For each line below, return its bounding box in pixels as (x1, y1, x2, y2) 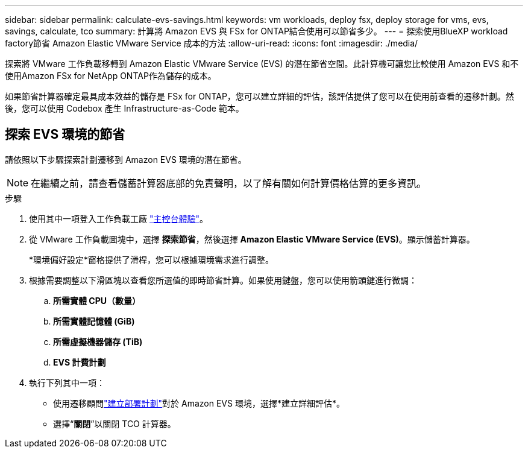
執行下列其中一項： (29, 377, 105, 388)
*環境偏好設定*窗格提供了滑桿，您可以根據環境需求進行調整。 (29, 254, 274, 265)
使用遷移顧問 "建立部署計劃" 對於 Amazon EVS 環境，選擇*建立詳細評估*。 (53, 398, 345, 408)
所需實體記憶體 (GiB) (53, 315, 135, 326)
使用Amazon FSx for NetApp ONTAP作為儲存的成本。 (5, 71, 216, 81)
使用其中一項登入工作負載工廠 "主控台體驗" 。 (29, 213, 208, 224)
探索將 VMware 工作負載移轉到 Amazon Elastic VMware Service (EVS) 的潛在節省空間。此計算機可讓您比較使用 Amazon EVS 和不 (5, 59, 519, 69)
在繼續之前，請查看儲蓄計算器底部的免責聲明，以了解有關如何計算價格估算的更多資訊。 (31, 177, 427, 189)
